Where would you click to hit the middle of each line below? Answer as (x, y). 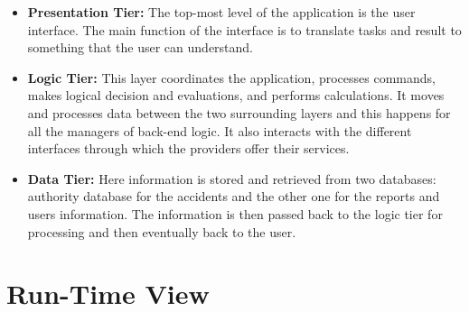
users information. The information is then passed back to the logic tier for (235, 213)
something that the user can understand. (141, 47)
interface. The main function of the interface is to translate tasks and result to (244, 29)
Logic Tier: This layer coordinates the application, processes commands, (231, 77)
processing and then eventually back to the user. (162, 231)
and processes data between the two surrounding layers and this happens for (239, 112)
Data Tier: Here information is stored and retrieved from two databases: (232, 178)
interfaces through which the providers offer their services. (188, 148)
